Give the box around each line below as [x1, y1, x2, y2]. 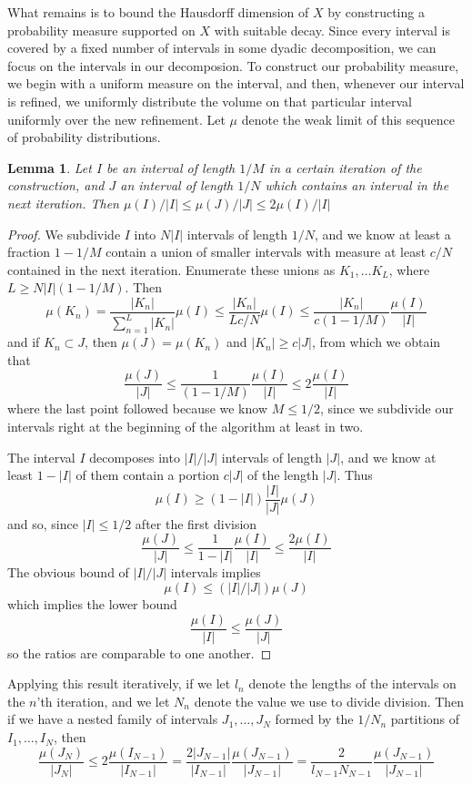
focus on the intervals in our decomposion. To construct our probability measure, [7, 56, 459, 75]
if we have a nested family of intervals [7, 709, 218, 729]
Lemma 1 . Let [7, 158, 92, 177]
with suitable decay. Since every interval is [214, 20, 450, 39]
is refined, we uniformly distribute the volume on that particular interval [7, 91, 412, 110]
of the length [246, 465, 319, 484]
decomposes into [89, 447, 180, 466]
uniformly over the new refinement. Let [7, 109, 226, 128]
